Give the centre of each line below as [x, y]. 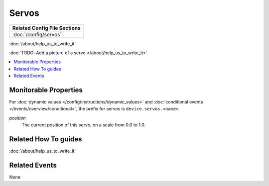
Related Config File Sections [46, 28]
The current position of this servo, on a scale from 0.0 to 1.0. [84, 125]
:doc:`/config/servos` [37, 34]
